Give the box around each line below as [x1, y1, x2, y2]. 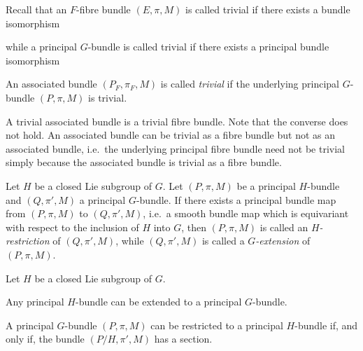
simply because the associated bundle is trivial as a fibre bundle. [6, 155, 282, 170]
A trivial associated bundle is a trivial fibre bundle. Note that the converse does [6, 113, 348, 128]
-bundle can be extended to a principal [75, 294, 242, 309]
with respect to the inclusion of [6, 219, 139, 234]
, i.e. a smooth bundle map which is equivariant [143, 206, 349, 221]
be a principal [236, 178, 296, 193]
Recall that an [6, 2, 67, 16]
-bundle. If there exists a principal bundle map [136, 192, 336, 207]
